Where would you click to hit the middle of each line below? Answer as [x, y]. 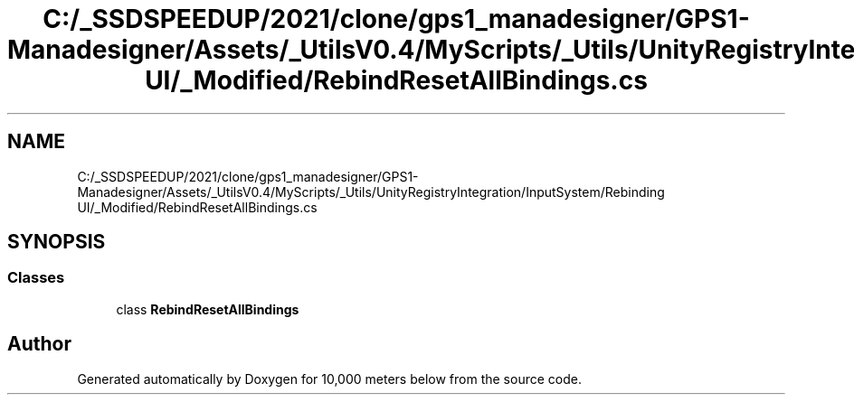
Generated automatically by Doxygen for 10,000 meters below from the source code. [329, 379]
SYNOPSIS [57, 242]
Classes [36, 278]
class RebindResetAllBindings [208, 309]
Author [39, 344]
